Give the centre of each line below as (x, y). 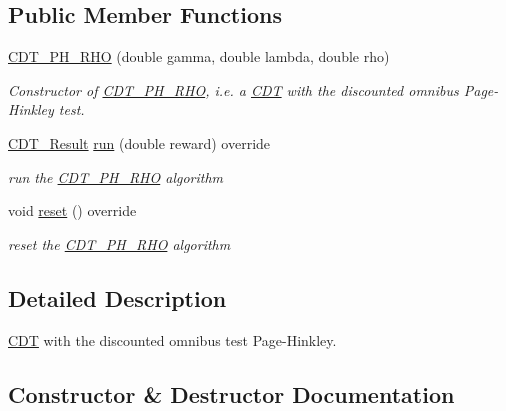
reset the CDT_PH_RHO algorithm (119, 243)
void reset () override (72, 210)
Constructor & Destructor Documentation (231, 393)
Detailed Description (117, 297)
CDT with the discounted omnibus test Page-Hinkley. (172, 339)
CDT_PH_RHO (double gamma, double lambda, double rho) (199, 56)
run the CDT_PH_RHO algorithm (116, 176)
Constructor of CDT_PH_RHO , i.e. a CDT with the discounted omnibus (233, 89)
